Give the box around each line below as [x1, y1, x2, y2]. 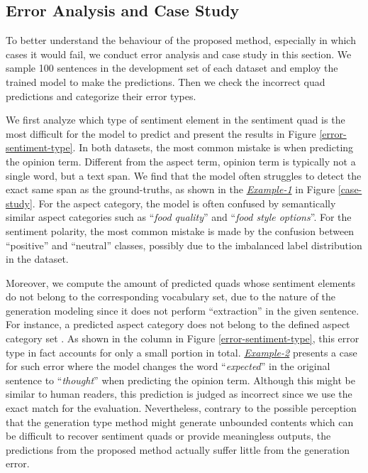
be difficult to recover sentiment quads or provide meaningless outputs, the [6, 428, 331, 443]
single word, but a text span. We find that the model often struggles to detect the [6, 168, 362, 183]
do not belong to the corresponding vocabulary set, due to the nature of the [6, 289, 336, 304]
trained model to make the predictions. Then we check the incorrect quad [6, 74, 325, 89]
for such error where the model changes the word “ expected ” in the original [6, 359, 330, 374]
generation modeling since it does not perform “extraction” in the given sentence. [6, 303, 359, 317]
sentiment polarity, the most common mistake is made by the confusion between [6, 223, 355, 238]
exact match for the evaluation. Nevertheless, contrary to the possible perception [6, 401, 357, 415]
